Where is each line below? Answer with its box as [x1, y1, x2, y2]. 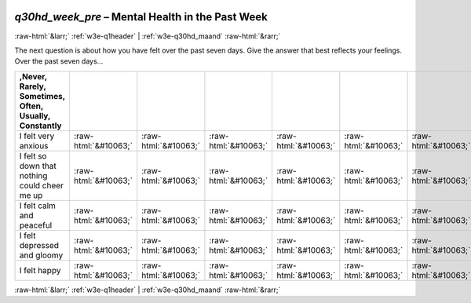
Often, [19, 100, 43, 111]
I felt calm [19, 200, 57, 211]
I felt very [19, 130, 55, 141]
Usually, [19, 110, 51, 121]
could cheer [19, 180, 64, 191]
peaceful [19, 220, 53, 231]
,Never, [19, 71, 47, 82]
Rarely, [19, 81, 46, 92]
